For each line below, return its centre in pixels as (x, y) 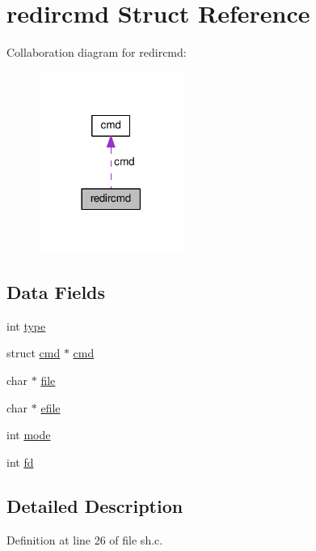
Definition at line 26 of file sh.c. (85, 539)
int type (26, 325)
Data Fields (56, 292)
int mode (29, 435)
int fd (20, 461)
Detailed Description (95, 505)
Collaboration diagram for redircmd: (97, 52)
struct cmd (34, 353)
